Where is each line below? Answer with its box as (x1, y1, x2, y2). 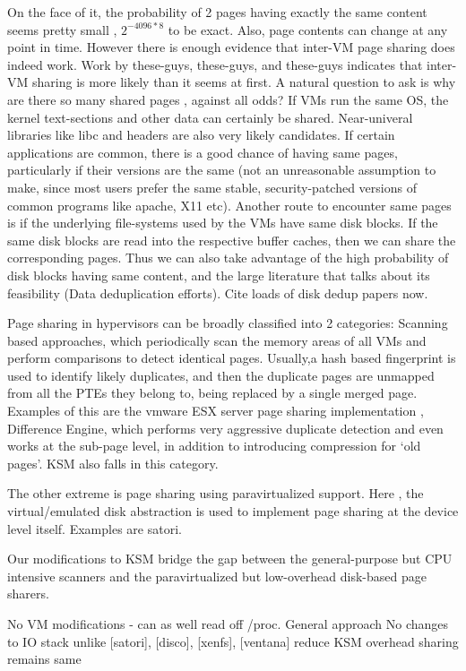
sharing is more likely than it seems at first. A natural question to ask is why (31, 73, 456, 91)
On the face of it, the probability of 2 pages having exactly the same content (7, 3, 427, 21)
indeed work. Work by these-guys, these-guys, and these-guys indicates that (7, 55, 423, 73)
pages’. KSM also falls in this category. (7, 453, 219, 472)
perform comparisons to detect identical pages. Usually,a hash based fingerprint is (7, 348, 456, 367)
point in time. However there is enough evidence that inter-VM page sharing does (7, 38, 455, 56)
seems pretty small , (7, 20, 117, 39)
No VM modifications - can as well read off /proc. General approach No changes (7, 615, 448, 632)
